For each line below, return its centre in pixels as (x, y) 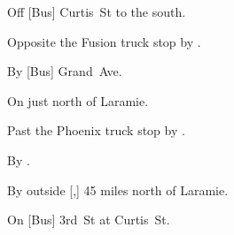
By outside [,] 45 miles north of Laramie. (118, 190)
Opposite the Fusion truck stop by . (104, 41)
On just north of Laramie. (78, 100)
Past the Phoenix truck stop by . (96, 130)
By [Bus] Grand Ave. (65, 71)
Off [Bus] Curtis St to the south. (97, 11)
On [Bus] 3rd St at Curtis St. (89, 220)
